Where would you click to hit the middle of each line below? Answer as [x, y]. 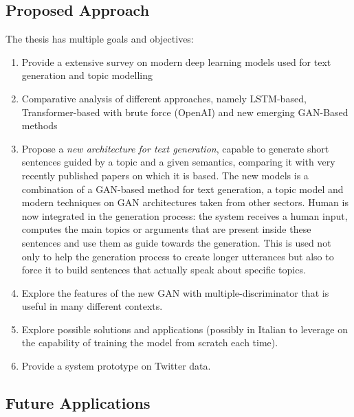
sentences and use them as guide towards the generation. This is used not [176, 242]
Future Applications [78, 403]
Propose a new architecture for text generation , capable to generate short [175, 148]
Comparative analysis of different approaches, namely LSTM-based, [164, 98]
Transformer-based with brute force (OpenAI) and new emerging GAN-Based [185, 112]
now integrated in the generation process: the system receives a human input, [185, 215]
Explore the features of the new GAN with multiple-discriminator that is [175, 292]
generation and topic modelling [87, 75]
